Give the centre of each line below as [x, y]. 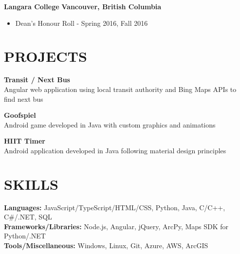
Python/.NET [25, 236]
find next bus [24, 99]
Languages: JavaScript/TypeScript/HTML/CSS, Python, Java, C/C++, [115, 207]
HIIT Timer [25, 141]
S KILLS [31, 184]
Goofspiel [20, 115]
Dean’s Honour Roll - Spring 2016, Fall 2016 [82, 23]
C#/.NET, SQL [28, 217]
